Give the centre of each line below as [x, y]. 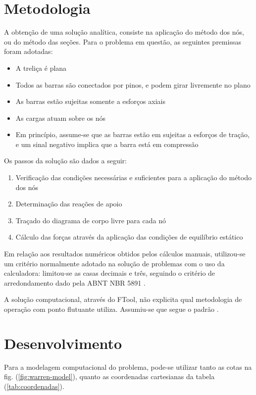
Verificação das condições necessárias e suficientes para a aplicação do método [133, 177]
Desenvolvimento [63, 343]
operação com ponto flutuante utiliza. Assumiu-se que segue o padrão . [111, 309]
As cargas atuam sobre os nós [61, 118]
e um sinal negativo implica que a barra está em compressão [107, 144]
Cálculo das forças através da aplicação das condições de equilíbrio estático [129, 237]
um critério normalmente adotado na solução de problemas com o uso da [114, 263]
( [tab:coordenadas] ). [34, 386]
